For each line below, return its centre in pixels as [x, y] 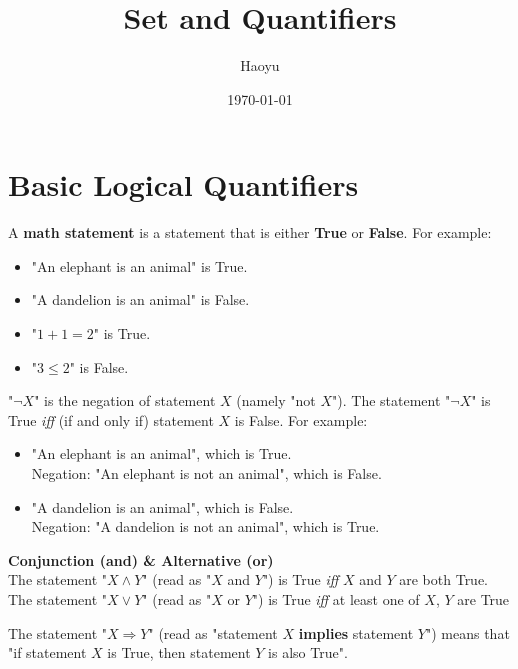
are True [483, 598]
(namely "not [276, 400]
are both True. [444, 579]
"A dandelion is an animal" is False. [140, 299]
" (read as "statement [213, 632]
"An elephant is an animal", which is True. [161, 453]
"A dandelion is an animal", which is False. [162, 506]
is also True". [308, 652]
